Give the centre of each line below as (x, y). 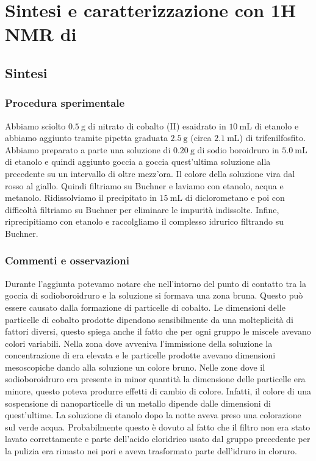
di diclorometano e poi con (235, 198)
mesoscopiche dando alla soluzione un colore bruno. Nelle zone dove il (135, 367)
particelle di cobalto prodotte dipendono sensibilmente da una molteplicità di (149, 319)
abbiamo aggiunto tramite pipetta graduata (86, 138)
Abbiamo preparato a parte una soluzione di (88, 149)
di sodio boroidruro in (238, 149)
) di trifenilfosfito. (272, 138)
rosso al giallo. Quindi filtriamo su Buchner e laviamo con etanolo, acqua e (144, 185)
